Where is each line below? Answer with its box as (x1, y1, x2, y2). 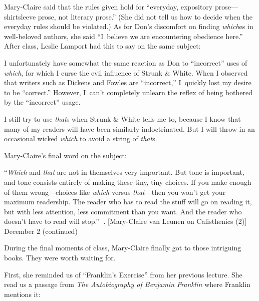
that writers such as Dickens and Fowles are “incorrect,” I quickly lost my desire (4, 77, 251, 88)
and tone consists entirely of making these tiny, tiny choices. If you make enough (4, 176, 251, 187)
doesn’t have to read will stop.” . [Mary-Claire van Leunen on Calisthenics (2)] (4, 216, 247, 226)
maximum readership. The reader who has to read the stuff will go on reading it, (4, 196, 252, 207)
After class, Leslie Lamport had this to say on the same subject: (4, 41, 201, 51)
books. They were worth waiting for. (4, 252, 116, 263)
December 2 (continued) (4, 225, 78, 236)
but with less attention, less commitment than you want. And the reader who (4, 206, 242, 216)
